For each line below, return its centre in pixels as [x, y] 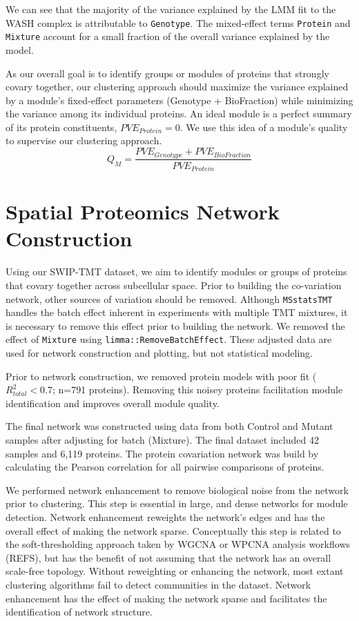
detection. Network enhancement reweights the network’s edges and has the [165, 516]
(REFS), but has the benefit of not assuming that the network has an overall [168, 557]
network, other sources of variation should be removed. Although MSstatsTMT [169, 298]
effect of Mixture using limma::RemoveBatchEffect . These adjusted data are [169, 339]
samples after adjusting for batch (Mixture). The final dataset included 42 [162, 439]
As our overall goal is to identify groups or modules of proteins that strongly [167, 73]
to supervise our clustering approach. [84, 140]
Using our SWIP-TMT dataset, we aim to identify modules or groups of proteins [176, 272]
